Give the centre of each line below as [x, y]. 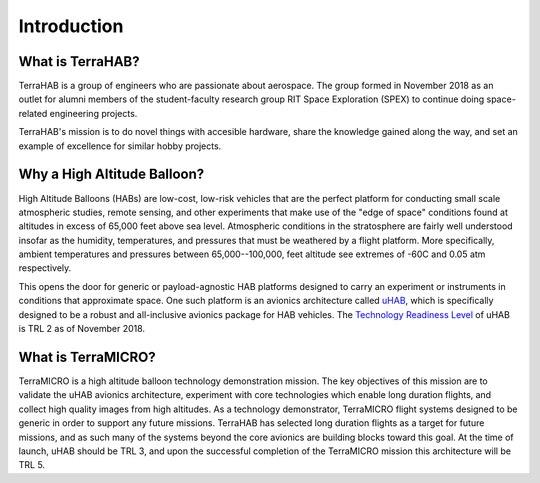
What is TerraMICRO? [87, 356]
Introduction [71, 26]
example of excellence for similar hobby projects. [120, 146]
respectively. [45, 268]
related [33, 113]
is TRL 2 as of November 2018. [81, 329]
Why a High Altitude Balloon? [111, 174]
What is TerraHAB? [79, 61]
